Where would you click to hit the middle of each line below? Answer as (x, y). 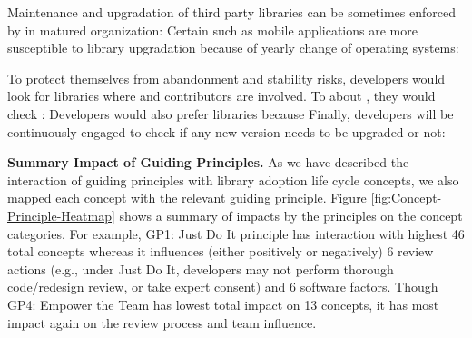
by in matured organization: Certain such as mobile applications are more (212, 30)
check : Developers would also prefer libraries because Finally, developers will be (231, 113)
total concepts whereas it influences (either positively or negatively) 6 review (221, 251)
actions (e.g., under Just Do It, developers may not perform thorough (201, 268)
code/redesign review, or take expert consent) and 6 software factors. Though (223, 287)
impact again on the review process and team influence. (162, 322)
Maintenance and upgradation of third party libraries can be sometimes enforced (232, 12)
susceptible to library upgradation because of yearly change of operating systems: (233, 48)
